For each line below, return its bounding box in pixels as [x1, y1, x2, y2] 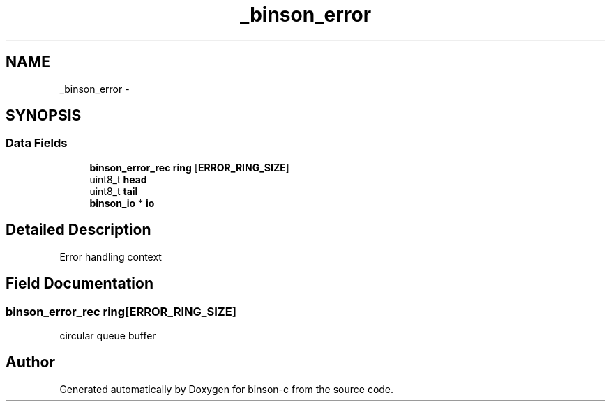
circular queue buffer [59, 329, 156, 341]
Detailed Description [6, 221, 151, 239]
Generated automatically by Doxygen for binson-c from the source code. [59, 383, 394, 395]
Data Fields [6, 136, 68, 151]
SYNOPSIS [6, 107, 82, 125]
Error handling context [59, 250, 162, 263]
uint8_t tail [89, 185, 138, 197]
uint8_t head [89, 173, 147, 185]
